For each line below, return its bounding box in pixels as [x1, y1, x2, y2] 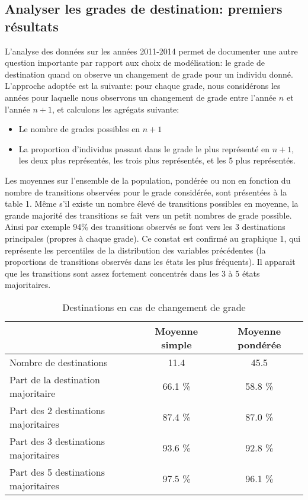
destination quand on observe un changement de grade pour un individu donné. [5, 68, 293, 80]
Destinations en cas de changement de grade [62, 300, 246, 314]
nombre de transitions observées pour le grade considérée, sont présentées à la [5, 185, 287, 198]
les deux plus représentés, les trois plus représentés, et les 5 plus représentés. [18, 154, 296, 166]
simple [161, 337, 192, 351]
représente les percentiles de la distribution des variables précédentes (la [5, 243, 266, 256]
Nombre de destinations [9, 355, 108, 369]
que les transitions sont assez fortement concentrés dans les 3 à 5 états [5, 267, 260, 279]
